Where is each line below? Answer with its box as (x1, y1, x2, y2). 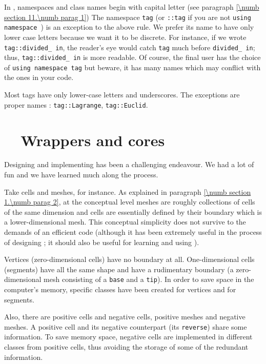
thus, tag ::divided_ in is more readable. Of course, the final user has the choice (4, 52, 261, 63)
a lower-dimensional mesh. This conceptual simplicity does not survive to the (4, 216, 246, 227)
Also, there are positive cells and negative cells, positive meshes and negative (4, 311, 245, 322)
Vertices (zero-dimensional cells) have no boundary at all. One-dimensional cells (4, 254, 255, 265)
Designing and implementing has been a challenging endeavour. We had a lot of (4, 159, 254, 170)
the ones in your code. (4, 72, 74, 83)
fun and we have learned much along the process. (4, 169, 158, 180)
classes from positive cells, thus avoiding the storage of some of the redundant (4, 341, 249, 352)
